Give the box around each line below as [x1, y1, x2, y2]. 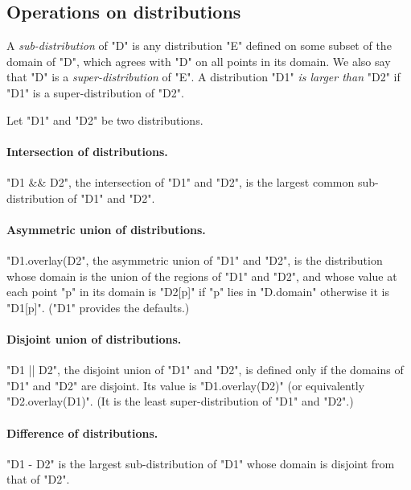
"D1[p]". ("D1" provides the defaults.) [6, 299, 190, 315]
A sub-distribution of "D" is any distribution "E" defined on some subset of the [6, 37, 392, 54]
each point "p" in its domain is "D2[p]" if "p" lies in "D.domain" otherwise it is [6, 283, 389, 300]
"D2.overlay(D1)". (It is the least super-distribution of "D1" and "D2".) [6, 393, 354, 410]
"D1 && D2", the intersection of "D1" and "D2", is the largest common [6, 173, 355, 190]
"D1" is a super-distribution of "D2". [6, 84, 184, 101]
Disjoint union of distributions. [6, 330, 182, 347]
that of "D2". [6, 471, 70, 488]
